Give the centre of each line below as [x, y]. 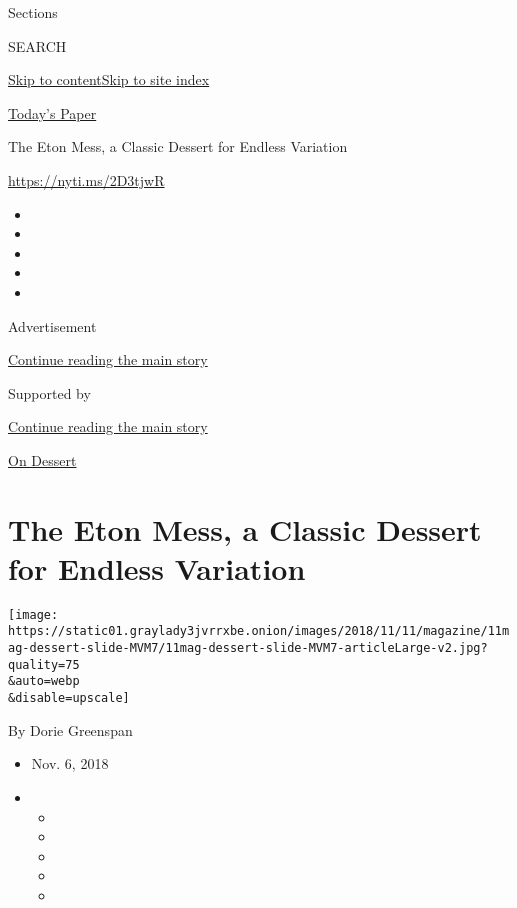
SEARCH [37, 45]
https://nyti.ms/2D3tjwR [86, 179]
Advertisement [52, 325]
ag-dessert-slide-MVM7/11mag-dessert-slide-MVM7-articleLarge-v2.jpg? [248, 648]
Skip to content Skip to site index [109, 79]
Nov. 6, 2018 [70, 763]
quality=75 [44, 664]
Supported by [49, 392]
